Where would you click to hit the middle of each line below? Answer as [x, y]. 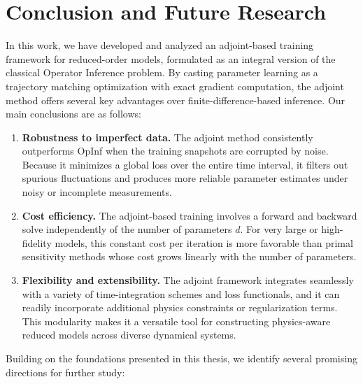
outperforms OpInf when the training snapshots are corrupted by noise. [175, 151]
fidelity [37, 242]
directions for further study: [65, 372]
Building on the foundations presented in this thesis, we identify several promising [181, 358]
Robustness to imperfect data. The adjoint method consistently [168, 137]
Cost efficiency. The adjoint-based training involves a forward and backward [190, 215]
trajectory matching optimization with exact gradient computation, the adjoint [175, 86]
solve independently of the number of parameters [127, 229]
